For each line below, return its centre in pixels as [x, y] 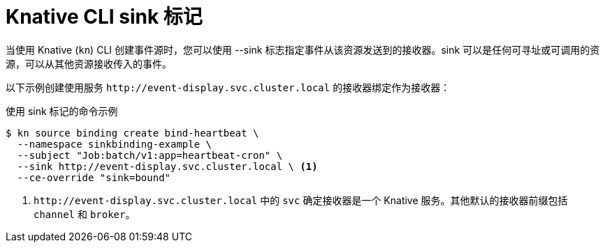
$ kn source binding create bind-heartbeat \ [132, 133]
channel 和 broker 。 [85, 214]
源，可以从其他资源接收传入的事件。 [89, 63]
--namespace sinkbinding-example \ [115, 144]
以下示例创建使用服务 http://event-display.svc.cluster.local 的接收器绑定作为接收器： [228, 87]
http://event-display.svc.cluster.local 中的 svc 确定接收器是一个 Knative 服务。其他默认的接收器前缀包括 [301, 200]
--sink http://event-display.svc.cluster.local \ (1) [167, 166]
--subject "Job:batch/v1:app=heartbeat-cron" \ [150, 155]
